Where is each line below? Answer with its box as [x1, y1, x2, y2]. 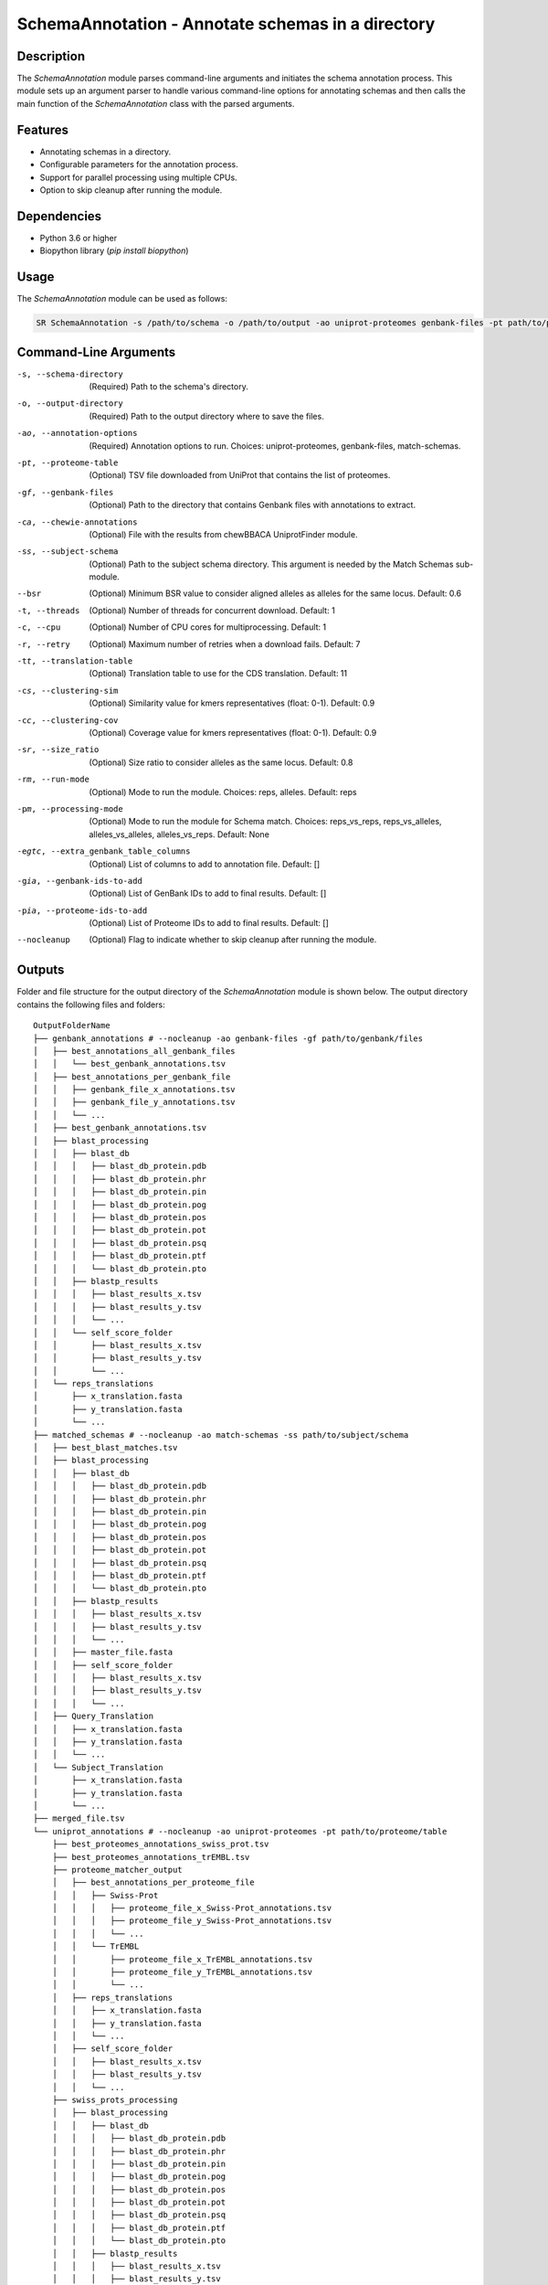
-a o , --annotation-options [16, 428, 138, 439]
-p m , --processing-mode [16, 803, 123, 813]
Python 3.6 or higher [39, 232, 118, 243]
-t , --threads [16, 605, 80, 616]
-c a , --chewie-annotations [16, 516, 138, 527]
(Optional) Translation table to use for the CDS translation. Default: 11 [89, 668, 348, 679]
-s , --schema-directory [16, 368, 123, 379]
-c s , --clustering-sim [16, 685, 119, 696]
